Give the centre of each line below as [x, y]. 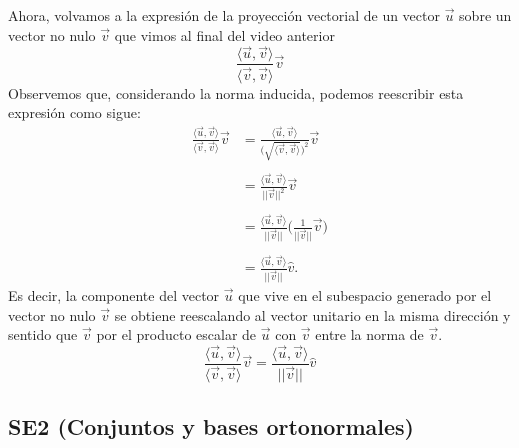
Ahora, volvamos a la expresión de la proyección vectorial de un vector [224, 15]
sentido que [43, 334]
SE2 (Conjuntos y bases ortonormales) [211, 426]
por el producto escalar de [176, 334]
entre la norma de [369, 334]
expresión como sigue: [74, 112]
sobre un [485, 15]
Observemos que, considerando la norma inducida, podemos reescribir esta [236, 92]
